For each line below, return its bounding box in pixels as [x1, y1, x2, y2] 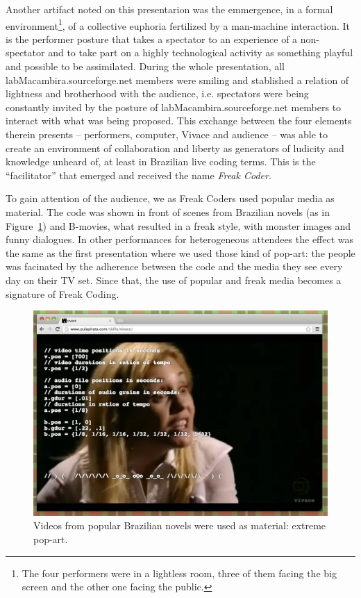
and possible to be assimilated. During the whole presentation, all [6, 59, 285, 74]
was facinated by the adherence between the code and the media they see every [6, 259, 343, 274]
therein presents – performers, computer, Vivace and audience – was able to [6, 127, 328, 141]
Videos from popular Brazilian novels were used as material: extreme [33, 518, 326, 533]
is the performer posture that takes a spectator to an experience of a [6, 31, 298, 46]
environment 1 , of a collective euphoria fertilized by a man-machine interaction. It [6, 16, 351, 33]
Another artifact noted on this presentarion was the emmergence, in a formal [6, 2, 333, 16]
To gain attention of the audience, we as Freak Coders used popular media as [6, 191, 335, 206]
